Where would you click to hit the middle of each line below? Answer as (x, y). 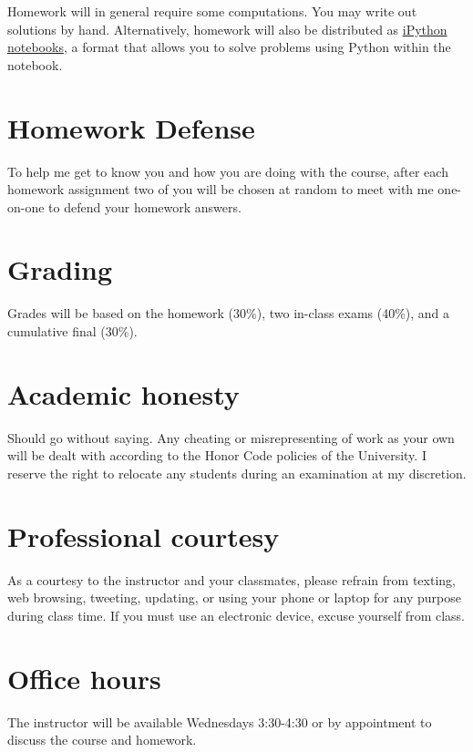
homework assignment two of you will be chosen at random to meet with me (221, 189)
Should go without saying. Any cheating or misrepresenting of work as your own (231, 437)
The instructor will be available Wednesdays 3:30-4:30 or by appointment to (220, 721)
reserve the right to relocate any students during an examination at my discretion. (237, 473)
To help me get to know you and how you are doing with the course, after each (228, 171)
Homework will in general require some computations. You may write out (212, 11)
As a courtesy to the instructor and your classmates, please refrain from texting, (231, 579)
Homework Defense (131, 127)
